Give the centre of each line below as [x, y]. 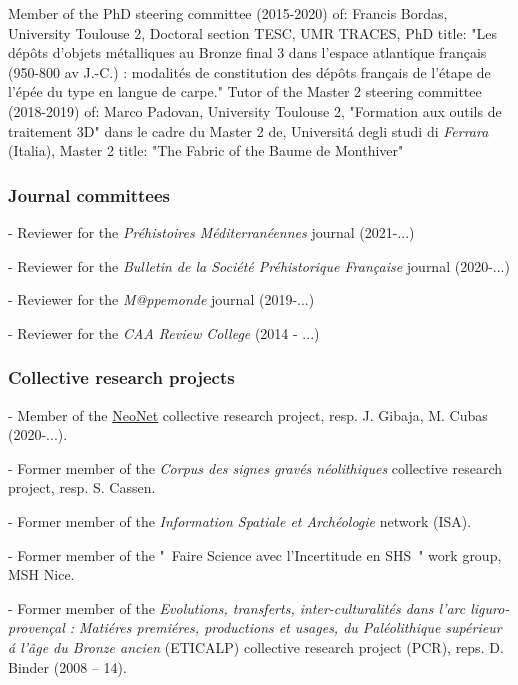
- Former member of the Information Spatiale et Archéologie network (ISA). [240, 520]
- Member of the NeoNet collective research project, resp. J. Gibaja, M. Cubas [248, 414]
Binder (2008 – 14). [67, 666]
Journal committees [89, 194]
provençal [36, 627]
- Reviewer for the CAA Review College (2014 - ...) [164, 332]
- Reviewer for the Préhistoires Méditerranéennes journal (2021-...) [211, 231]
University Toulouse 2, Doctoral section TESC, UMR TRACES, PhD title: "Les [253, 32]
